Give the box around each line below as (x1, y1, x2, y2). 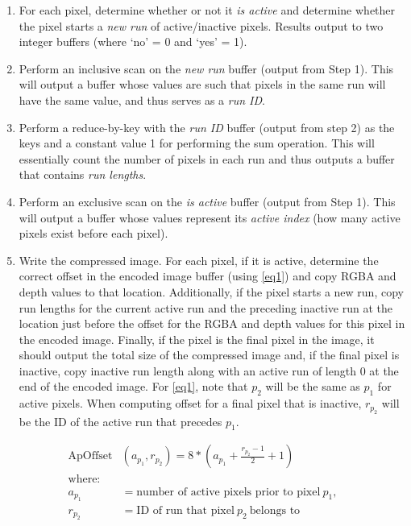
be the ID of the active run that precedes (19, 412, 222, 429)
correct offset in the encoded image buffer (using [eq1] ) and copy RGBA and (19, 267, 396, 284)
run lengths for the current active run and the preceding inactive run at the (19, 299, 392, 316)
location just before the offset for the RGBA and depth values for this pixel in (19, 315, 405, 332)
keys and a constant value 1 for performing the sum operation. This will (19, 135, 375, 151)
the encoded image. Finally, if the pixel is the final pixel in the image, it (19, 330, 375, 347)
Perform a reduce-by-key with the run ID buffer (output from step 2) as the (19, 118, 395, 135)
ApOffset (68, 450, 113, 462)
